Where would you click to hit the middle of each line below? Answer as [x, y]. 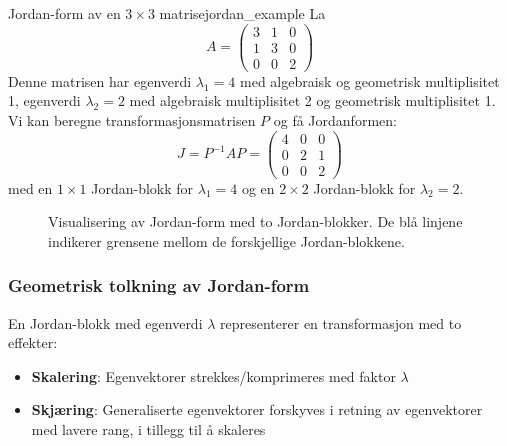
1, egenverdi [44, 100]
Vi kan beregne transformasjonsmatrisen [132, 119]
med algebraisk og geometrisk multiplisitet [370, 80]
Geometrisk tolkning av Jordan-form [159, 285]
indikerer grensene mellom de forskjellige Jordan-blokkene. [226, 240]
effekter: [33, 342]
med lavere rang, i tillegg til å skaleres [148, 429]
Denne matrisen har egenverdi [100, 80]
